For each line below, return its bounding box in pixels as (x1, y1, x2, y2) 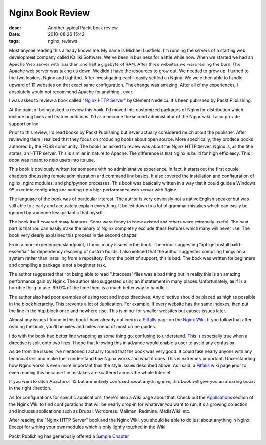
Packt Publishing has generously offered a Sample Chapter (9, 433, 129, 439)
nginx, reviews (48, 38, 78, 44)
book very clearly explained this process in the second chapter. (9, 232, 138, 238)
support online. (9, 121, 40, 127)
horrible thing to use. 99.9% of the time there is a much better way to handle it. (9, 285, 169, 291)
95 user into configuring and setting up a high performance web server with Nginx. (9, 187, 178, 193)
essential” (9, 249, 30, 254)
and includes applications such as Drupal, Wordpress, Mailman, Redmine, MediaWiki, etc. (9, 408, 191, 414)
